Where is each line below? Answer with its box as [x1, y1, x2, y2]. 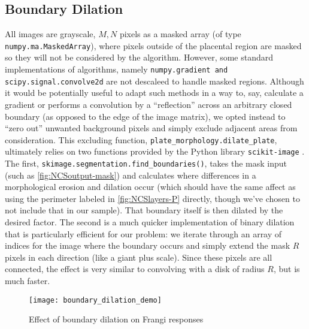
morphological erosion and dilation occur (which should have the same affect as [5, 180, 296, 193]
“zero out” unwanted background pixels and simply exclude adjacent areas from [5, 122, 298, 134]
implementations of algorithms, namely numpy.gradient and [5, 63, 228, 76]
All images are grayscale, [5, 28, 96, 40]
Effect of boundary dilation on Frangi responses [29, 313, 204, 325]
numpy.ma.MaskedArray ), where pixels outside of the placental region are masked [5, 39, 302, 52]
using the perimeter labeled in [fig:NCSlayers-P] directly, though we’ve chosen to [5, 192, 300, 204]
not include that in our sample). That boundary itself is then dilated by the [5, 204, 283, 216]
